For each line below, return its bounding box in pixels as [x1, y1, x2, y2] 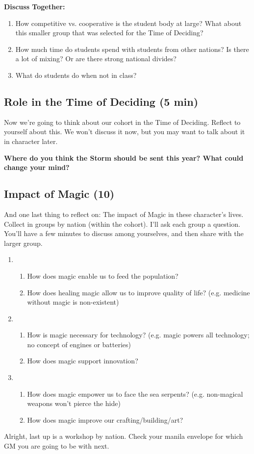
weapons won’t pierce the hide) [27, 398, 121, 408]
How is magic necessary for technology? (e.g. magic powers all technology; [27, 330, 250, 340]
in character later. [4, 136, 58, 146]
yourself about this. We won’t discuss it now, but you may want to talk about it [4, 126, 245, 137]
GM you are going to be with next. [4, 441, 109, 451]
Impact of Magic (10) [4, 186, 115, 201]
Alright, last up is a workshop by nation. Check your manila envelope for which [4, 431, 243, 441]
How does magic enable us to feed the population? [27, 270, 178, 281]
